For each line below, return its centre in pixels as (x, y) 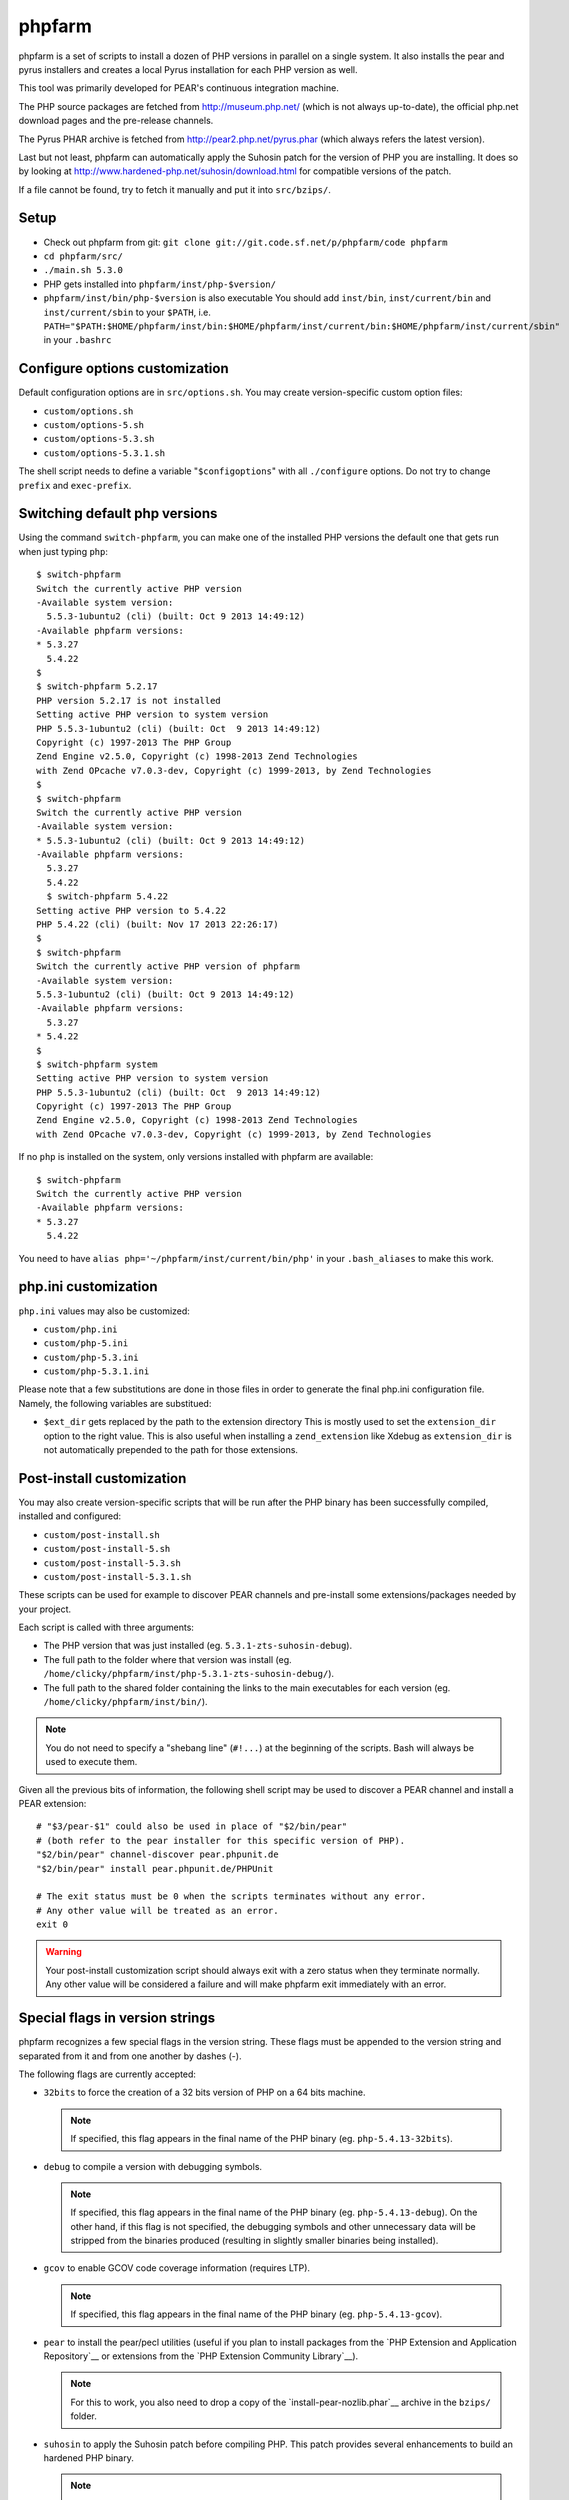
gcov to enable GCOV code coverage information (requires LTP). (176, 2268)
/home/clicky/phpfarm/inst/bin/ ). (126, 1702)
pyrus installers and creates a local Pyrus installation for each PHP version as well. (188, 69)
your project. (45, 1609)
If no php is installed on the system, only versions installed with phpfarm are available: (196, 1157)
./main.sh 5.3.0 (83, 270)
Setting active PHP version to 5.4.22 (131, 910)
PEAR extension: (52, 1803)
